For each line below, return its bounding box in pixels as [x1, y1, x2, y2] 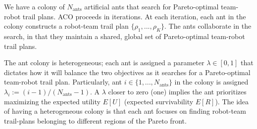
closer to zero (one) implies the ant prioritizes [108, 86, 247, 96]
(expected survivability [124, 96, 194, 106]
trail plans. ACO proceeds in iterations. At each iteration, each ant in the [22, 11, 246, 21]
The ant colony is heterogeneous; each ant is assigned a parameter [4, 57, 205, 68]
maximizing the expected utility [4, 96, 101, 106]
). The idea [215, 96, 249, 106]
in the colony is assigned [174, 77, 249, 87]
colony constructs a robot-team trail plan [4, 21, 129, 31]
